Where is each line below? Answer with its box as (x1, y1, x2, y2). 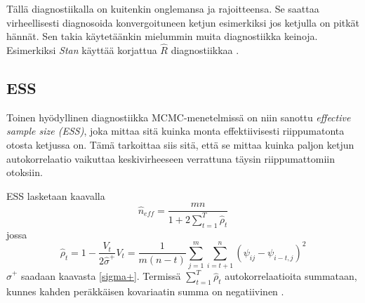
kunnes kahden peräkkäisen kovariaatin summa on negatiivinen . (6, 284, 284, 299)
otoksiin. (6, 165, 43, 180)
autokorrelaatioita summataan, (225, 269, 357, 283)
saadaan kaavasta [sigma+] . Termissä (21, 269, 181, 283)
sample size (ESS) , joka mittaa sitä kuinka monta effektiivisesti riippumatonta (6, 123, 345, 138)
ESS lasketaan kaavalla (6, 188, 105, 203)
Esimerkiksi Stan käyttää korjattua (6, 43, 157, 57)
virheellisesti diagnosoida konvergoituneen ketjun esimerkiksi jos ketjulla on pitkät (6, 15, 360, 29)
